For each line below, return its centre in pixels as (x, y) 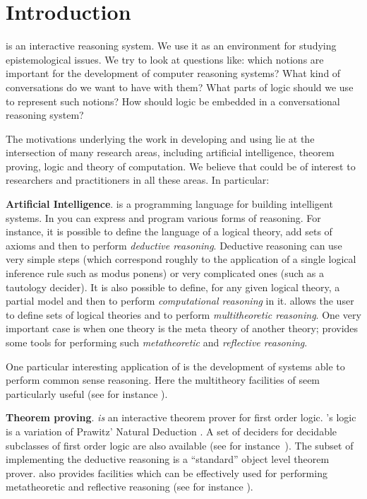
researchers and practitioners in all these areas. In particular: (138, 180)
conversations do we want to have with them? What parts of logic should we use (180, 87)
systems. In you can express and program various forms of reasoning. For (163, 217)
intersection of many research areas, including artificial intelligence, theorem (170, 152)
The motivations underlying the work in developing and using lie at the (160, 138)
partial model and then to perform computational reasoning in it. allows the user (180, 301)
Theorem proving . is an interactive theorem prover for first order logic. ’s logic (181, 417)
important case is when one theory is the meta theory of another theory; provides (182, 328)
